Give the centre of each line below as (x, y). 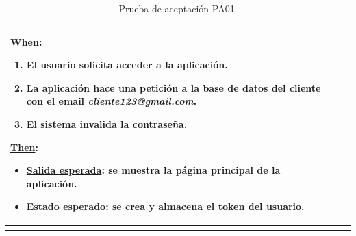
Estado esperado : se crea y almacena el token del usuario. (165, 206)
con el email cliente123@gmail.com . (112, 101)
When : (26, 41)
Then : (24, 147)
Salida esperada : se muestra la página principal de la (153, 170)
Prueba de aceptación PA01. (178, 8)
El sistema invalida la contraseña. (107, 123)
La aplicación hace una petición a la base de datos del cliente (174, 87)
